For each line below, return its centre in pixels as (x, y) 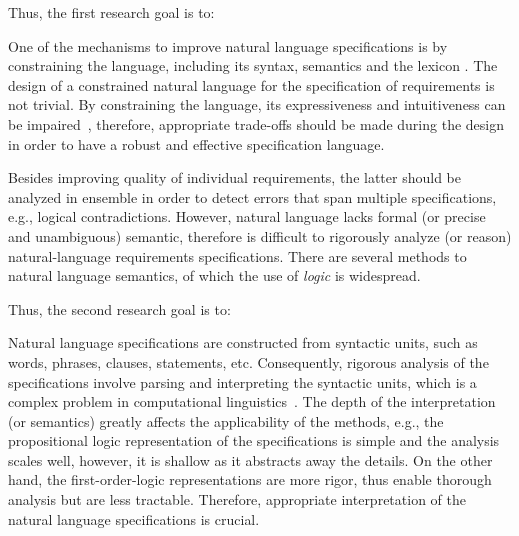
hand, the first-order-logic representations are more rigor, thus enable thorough (250, 479)
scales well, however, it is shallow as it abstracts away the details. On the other (250, 459)
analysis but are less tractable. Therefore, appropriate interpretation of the (237, 499)
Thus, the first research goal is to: (111, 12)
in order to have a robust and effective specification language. (196, 143)
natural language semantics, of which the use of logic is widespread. (214, 275)
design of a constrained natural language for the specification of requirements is (251, 84)
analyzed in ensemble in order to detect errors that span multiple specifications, (252, 196)
